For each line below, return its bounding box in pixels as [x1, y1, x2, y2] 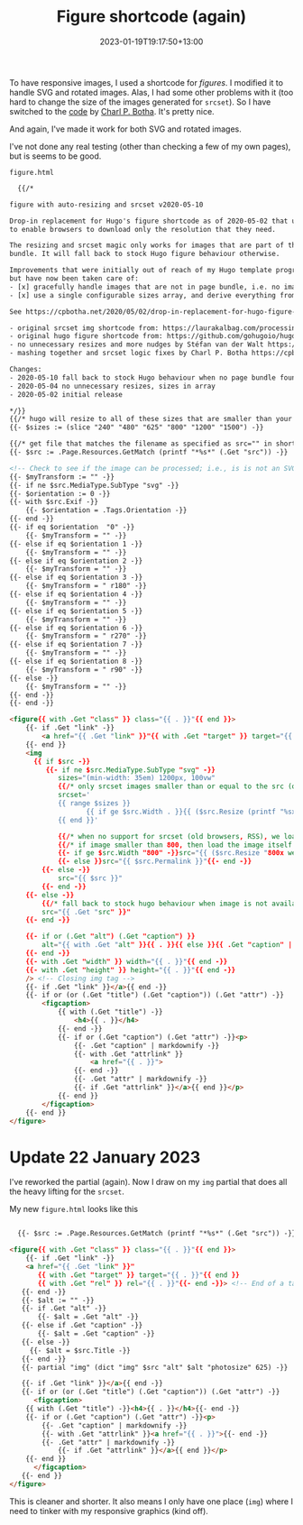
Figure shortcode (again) [56, 6, 247, 27]
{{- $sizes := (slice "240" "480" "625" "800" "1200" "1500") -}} [9, 423, 264, 432]
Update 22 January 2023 [9, 1147, 201, 1167]
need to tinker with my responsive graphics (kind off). [9, 1505, 209, 1516]
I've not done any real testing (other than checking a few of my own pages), [9, 141, 291, 152]
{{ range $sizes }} [57, 799, 131, 808]
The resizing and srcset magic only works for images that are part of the [9, 241, 300, 250]
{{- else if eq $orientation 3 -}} [9, 573, 143, 583]
